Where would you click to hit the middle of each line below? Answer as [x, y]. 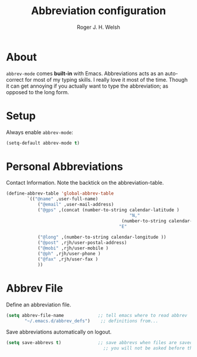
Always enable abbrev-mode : [40, 132]
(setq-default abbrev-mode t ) [43, 143]
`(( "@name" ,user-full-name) [63, 199]
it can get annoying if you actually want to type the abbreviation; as [87, 86]
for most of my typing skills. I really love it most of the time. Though [106, 79]
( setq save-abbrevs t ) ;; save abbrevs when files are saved [99, 343]
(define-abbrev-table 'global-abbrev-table [60, 193]
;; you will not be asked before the [149, 348]
